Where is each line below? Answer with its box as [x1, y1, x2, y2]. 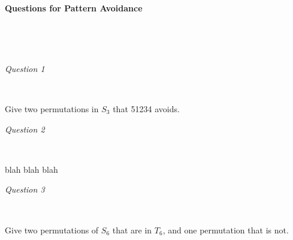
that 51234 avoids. [113, 102, 180, 115]
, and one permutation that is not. [162, 223, 289, 236]
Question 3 [5, 183, 45, 196]
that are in [112, 223, 152, 236]
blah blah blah [5, 163, 58, 175]
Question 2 [5, 122, 45, 135]
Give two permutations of [5, 223, 99, 236]
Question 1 [5, 62, 45, 74]
